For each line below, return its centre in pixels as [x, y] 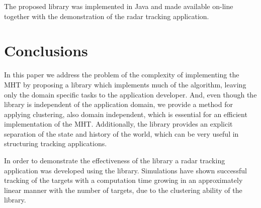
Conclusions [46, 50]
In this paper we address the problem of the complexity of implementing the [122, 75]
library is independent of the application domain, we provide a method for [118, 104]
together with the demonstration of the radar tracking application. [107, 16]
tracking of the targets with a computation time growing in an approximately [123, 180]
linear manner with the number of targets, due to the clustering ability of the [123, 190]
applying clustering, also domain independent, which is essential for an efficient [126, 114]
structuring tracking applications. [56, 143]
